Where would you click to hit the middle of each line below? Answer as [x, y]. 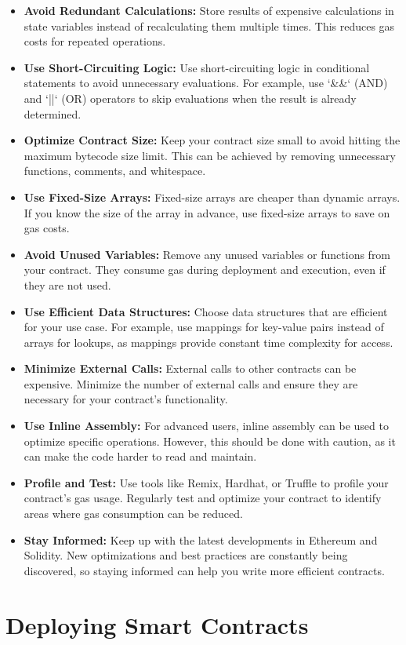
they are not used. [67, 284]
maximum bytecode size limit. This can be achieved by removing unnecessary [210, 155]
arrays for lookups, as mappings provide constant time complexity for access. [208, 342]
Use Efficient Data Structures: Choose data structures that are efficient [206, 311]
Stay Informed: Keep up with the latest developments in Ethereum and [201, 539]
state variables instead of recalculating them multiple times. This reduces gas [209, 26]
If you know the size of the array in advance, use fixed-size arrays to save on [207, 212]
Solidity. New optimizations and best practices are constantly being [186, 555]
